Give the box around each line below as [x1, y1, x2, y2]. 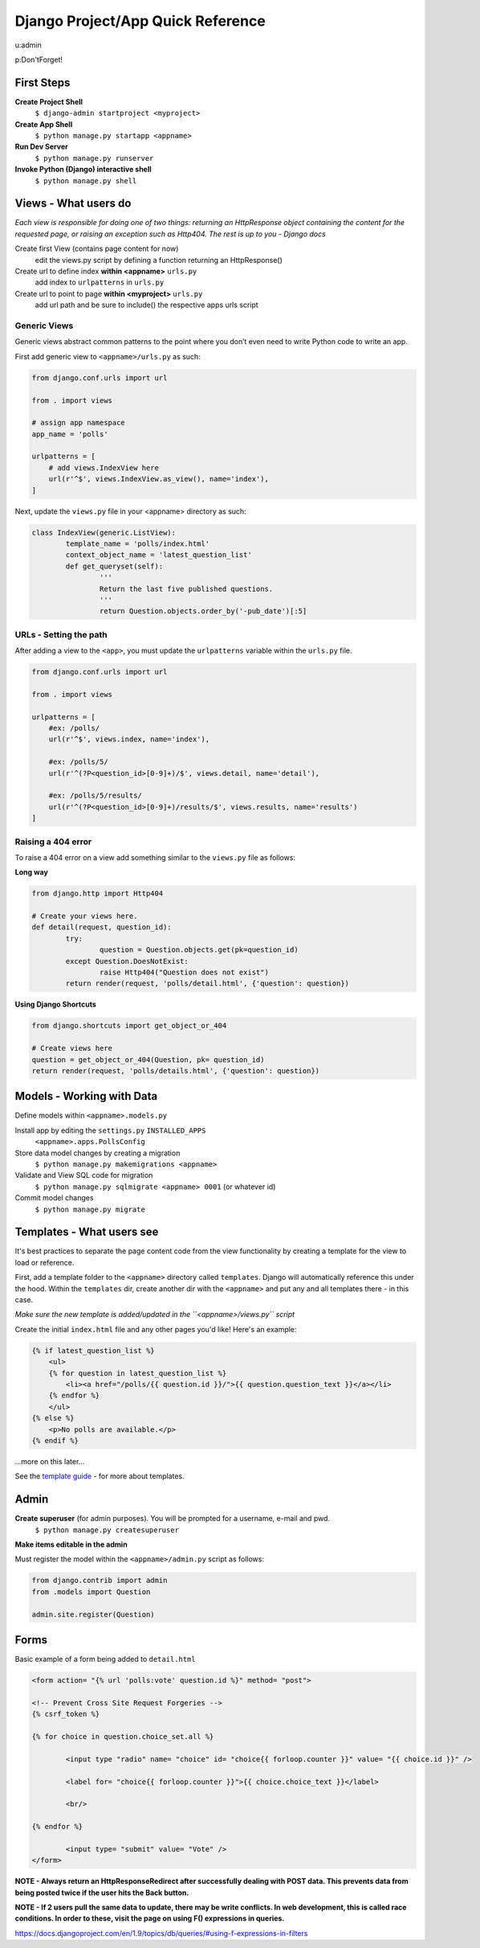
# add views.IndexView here [48, 463, 160, 472]
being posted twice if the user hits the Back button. [14, 1888, 189, 1897]
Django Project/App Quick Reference [14, 12, 266, 30]
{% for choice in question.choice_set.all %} [31, 1732, 214, 1741]
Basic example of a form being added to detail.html [14, 1655, 196, 1663]
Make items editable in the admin [14, 1540, 128, 1549]
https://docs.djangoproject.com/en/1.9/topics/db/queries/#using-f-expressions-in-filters [14, 1928, 308, 1938]
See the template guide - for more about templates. [14, 1471, 185, 1481]
